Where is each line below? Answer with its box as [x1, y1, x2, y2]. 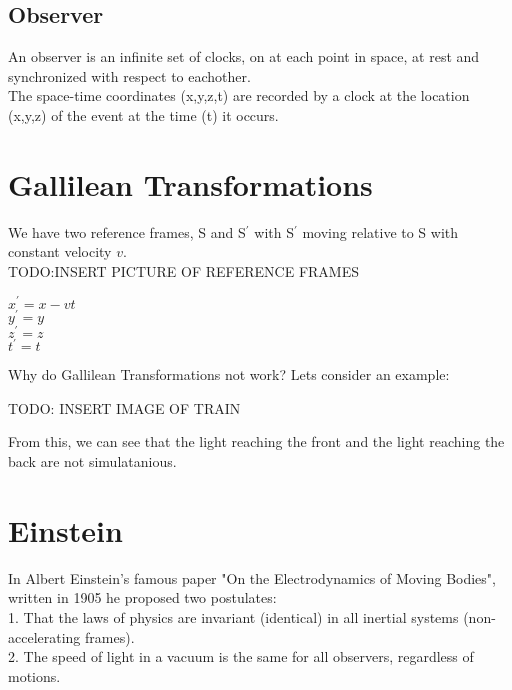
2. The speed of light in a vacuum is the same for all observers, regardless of [8, 646, 474, 667]
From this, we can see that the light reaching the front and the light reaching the [8, 431, 505, 452]
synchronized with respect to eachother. [8, 65, 251, 86]
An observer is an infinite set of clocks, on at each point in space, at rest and [8, 46, 480, 67]
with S [254, 221, 294, 242]
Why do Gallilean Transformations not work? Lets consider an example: [8, 364, 450, 385]
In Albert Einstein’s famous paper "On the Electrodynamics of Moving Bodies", [8, 567, 496, 588]
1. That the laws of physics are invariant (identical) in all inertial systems [8, 606, 459, 627]
